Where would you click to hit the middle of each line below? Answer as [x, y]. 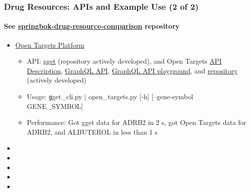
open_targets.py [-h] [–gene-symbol [141, 96]
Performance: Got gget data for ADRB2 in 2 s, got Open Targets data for [137, 122]
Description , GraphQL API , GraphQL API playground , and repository [132, 70]
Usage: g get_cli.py [55, 96]
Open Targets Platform [50, 44]
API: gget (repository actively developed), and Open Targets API [124, 61]
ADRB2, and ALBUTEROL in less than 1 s [92, 131]
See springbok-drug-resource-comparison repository [92, 26]
